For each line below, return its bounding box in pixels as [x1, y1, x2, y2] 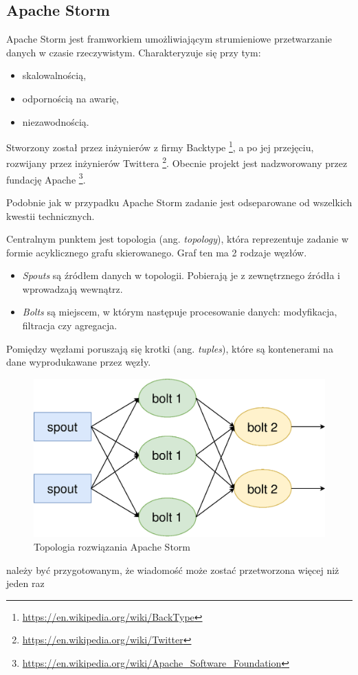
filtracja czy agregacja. [22, 318, 118, 333]
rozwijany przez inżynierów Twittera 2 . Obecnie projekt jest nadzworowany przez [6, 154, 348, 170]
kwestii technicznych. [6, 208, 95, 223]
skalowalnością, [22, 68, 87, 82]
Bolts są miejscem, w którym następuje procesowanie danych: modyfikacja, [22, 305, 337, 319]
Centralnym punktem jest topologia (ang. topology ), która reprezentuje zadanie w [6, 232, 349, 246]
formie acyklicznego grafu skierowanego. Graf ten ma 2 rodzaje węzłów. [6, 245, 307, 259]
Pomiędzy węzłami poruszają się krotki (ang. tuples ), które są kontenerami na [6, 341, 333, 355]
